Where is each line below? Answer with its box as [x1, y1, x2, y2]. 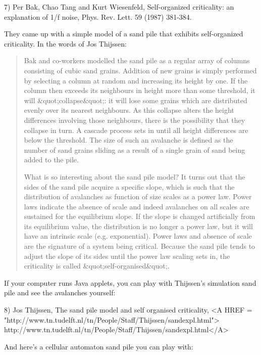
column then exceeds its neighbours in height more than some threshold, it [24, 85, 255, 96]
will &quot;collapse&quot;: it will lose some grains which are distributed [24, 95, 247, 105]
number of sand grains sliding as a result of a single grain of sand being [24, 144, 245, 155]
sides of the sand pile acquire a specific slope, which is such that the [24, 181, 235, 192]
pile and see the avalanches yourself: [4, 287, 116, 298]
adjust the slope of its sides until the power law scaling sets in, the [24, 250, 230, 261]
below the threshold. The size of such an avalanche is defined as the [24, 135, 233, 145]
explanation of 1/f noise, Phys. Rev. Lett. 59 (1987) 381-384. [4, 11, 192, 22]
